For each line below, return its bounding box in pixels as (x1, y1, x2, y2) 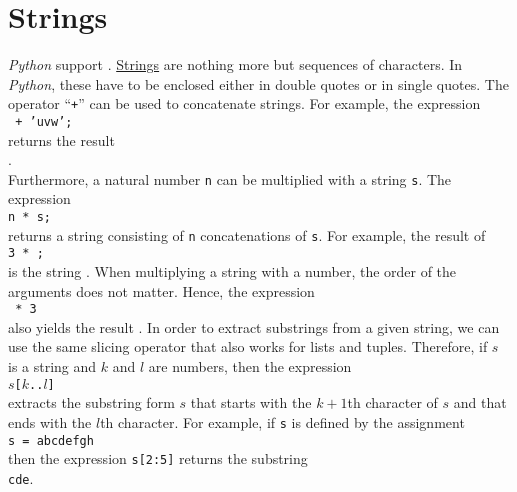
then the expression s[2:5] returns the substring (8, 448, 308, 469)
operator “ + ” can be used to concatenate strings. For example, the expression (8, 93, 481, 114)
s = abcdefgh (8, 433, 94, 448)
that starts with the (190, 392, 312, 413)
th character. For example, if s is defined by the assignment (100, 411, 465, 432)
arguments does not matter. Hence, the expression (8, 280, 315, 301)
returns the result (8, 129, 115, 150)
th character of (347, 392, 438, 413)
